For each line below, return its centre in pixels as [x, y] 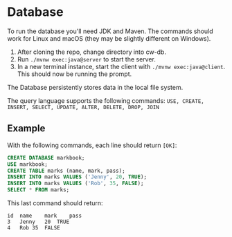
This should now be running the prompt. [74, 74]
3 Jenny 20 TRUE [38, 222]
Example [26, 129]
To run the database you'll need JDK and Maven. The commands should [110, 31]
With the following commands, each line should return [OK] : [92, 145]
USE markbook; [28, 164]
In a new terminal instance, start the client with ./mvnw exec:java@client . [121, 66]
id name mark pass [44, 216]
